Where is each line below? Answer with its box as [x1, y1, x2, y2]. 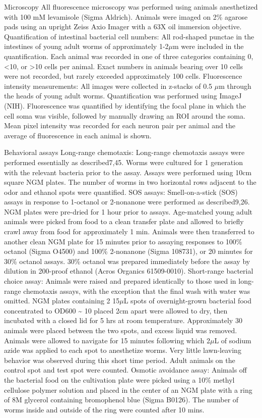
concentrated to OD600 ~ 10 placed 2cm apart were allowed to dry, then [4, 305, 228, 316]
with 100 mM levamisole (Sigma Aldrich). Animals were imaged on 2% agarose [4, 11, 248, 22]
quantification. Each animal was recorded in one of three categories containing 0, [4, 50, 253, 61]
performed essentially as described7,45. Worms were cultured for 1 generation [4, 156, 243, 167]
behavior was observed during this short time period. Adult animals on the [4, 354, 235, 365]
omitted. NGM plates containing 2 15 [4, 295, 120, 306]
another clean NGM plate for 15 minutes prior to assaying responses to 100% [4, 236, 242, 246]
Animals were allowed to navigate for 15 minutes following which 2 [4, 335, 210, 345]
